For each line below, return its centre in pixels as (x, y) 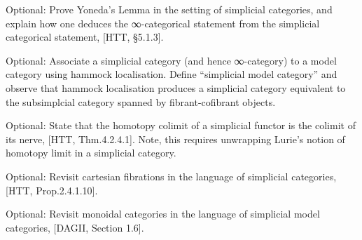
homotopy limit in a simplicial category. (91, 153)
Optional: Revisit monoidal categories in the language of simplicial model (163, 214)
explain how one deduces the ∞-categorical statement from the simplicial (163, 23)
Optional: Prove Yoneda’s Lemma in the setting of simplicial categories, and (169, 9)
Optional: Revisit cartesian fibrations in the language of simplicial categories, (171, 176)
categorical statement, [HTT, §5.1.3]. (85, 37)
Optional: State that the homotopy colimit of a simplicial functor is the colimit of (181, 125)
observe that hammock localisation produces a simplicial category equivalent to (176, 87)
